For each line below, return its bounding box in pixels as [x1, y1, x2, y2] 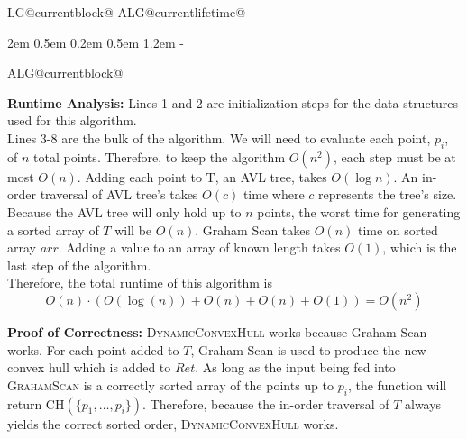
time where [243, 185, 305, 204]
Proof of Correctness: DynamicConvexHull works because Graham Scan [7, 322, 427, 341]
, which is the [382, 238, 457, 257]
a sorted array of [7, 220, 99, 239]
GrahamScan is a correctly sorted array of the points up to [7, 375, 334, 394]
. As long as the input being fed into [195, 358, 396, 377]
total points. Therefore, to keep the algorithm [33, 147, 286, 166]
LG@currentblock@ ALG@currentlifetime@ [7, 3, 246, 21]
